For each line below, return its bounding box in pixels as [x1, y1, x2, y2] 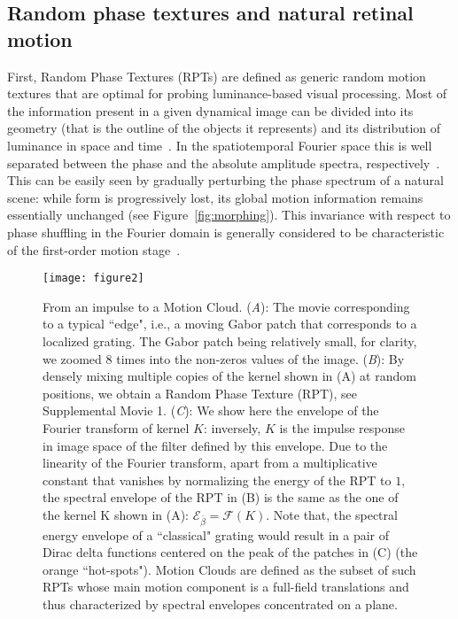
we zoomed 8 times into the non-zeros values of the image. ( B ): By [43, 349, 405, 368]
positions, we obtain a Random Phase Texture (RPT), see [43, 383, 357, 402]
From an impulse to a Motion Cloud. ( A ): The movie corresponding [43, 297, 410, 315]
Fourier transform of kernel [43, 418, 190, 437]
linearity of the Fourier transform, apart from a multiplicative [43, 453, 377, 472]
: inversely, [203, 418, 261, 437]
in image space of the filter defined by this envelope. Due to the [43, 436, 388, 454]
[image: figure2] [43, 272, 144, 285]
